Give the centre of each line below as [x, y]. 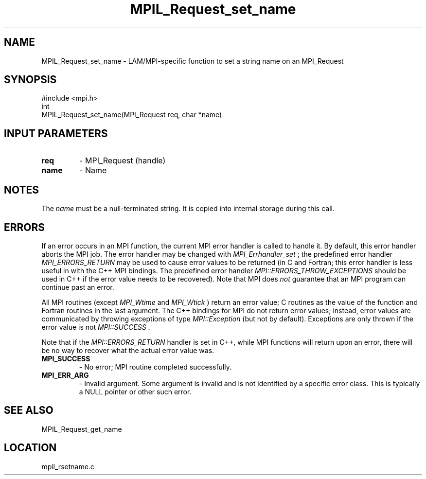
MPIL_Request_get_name [82, 429]
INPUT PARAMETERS [56, 133]
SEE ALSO [29, 410]
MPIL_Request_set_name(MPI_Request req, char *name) [132, 115]
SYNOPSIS [30, 80]
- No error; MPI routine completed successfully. [155, 367]
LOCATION [30, 448]
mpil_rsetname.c [68, 466]
